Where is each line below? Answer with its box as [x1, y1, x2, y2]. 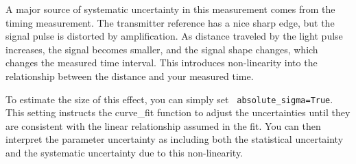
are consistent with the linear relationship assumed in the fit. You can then [5, 118, 321, 133]
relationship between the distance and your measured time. [5, 68, 254, 83]
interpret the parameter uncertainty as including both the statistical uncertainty [5, 132, 344, 146]
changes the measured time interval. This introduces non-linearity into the [5, 55, 318, 70]
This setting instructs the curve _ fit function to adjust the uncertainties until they [5, 105, 351, 120]
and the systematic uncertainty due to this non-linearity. [5, 146, 244, 159]
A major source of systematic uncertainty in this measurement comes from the [5, 2, 335, 16]
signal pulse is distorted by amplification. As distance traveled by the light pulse [5, 29, 343, 43]
